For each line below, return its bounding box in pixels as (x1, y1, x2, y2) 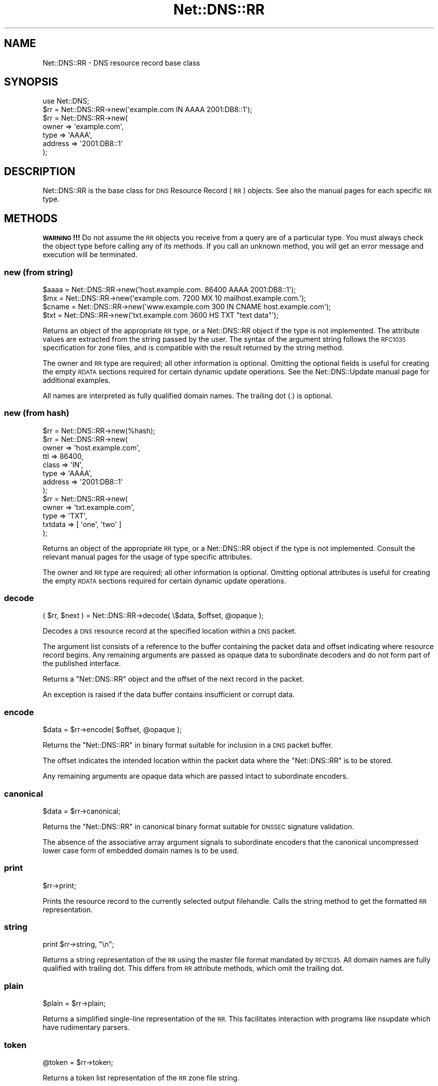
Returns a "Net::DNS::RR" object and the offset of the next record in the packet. (42, 675, 304, 684)
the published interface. (42, 659, 121, 668)
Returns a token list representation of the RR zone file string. (42, 1073, 239, 1082)
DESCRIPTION (4, 165, 75, 178)
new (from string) (4, 267, 73, 277)
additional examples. (42, 375, 110, 384)
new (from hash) (4, 408, 69, 418)
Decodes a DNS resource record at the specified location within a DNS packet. (42, 627, 296, 636)
